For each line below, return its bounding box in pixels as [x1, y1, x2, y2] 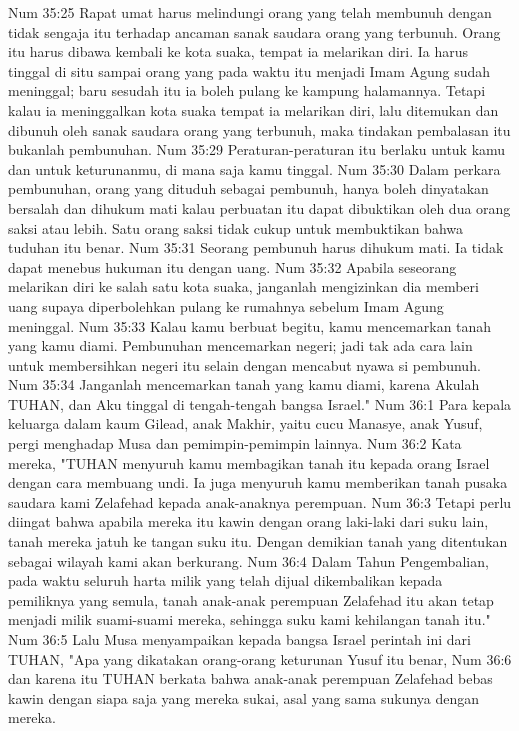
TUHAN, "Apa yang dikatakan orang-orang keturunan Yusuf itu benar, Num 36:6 [8, 648, 512, 669]
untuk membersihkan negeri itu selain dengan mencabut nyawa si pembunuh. [8, 354, 481, 375]
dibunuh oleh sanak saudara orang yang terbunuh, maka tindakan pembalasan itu [8, 119, 511, 140]
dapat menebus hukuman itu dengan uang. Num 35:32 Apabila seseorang [8, 256, 457, 277]
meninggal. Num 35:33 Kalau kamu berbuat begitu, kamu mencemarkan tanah [8, 315, 492, 336]
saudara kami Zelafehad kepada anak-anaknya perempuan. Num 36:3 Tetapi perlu [8, 491, 512, 512]
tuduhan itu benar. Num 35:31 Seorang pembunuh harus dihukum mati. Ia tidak [8, 237, 504, 258]
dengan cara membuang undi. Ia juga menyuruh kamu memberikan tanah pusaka [8, 472, 508, 493]
